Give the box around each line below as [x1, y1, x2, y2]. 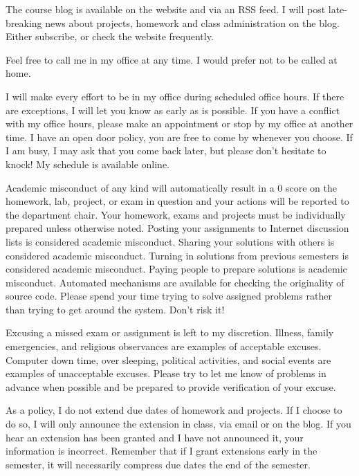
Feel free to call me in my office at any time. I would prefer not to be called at [6, 52, 338, 66]
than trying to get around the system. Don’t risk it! [6, 302, 225, 316]
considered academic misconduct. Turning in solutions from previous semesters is [6, 248, 349, 262]
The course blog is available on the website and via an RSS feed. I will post [6, 2, 326, 16]
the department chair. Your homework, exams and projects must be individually [6, 207, 346, 221]
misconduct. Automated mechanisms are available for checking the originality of [6, 275, 344, 289]
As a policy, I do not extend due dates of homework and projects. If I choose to [6, 403, 342, 417]
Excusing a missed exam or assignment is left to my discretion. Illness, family [6, 325, 334, 340]
